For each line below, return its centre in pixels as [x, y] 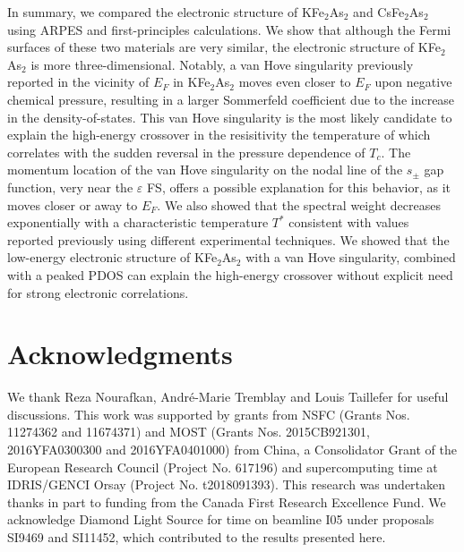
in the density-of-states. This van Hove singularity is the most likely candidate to [230, 117]
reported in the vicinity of [78, 82]
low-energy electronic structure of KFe [112, 257]
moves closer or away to [73, 204]
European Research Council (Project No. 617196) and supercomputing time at [223, 467]
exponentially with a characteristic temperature [138, 222]
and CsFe [379, 12]
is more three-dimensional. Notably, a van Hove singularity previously [222, 64]
